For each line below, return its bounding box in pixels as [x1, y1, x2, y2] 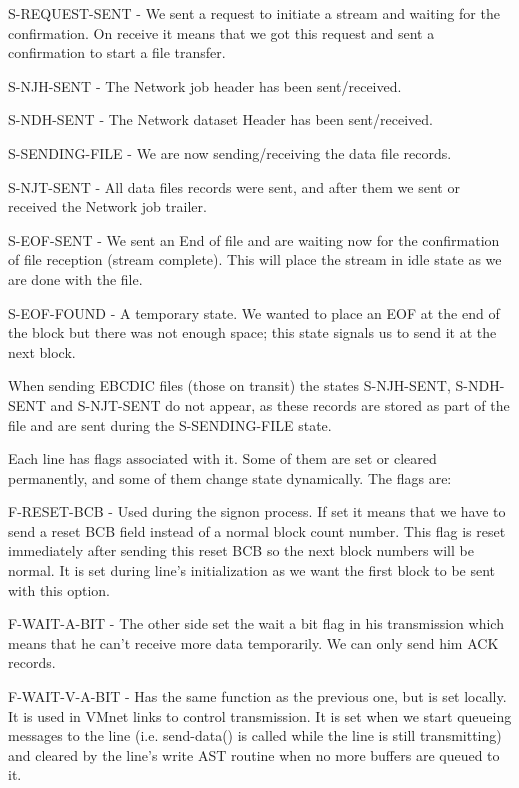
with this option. [8, 579, 110, 600]
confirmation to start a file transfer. [8, 42, 226, 63]
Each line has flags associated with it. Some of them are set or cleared [8, 448, 437, 469]
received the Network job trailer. [8, 196, 207, 217]
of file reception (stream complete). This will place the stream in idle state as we [8, 249, 502, 270]
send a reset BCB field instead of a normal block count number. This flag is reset [8, 520, 506, 541]
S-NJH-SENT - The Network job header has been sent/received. [8, 75, 402, 96]
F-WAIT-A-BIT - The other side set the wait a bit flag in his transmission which [8, 613, 504, 634]
